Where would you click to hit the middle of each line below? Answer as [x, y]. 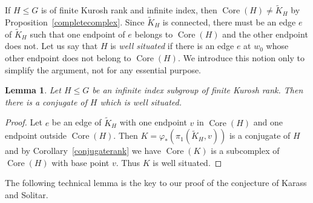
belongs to [154, 34]
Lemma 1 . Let [33, 90]
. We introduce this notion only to [241, 58]
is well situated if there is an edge [172, 46]
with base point [81, 162]
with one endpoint [153, 122]
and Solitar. [27, 195]
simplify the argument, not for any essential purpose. [103, 69]
